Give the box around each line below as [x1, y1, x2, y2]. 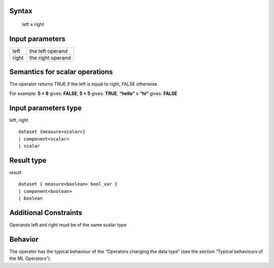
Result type [9, 156, 47, 164]
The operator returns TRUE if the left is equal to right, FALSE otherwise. [9, 81, 158, 87]
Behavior [9, 235, 39, 244]
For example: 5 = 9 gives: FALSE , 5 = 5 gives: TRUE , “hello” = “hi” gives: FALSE [9, 90, 178, 96]
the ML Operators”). [9, 255, 51, 261]
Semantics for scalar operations [9, 68, 113, 76]
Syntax [9, 7, 32, 15]
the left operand [29, 47, 68, 54]
